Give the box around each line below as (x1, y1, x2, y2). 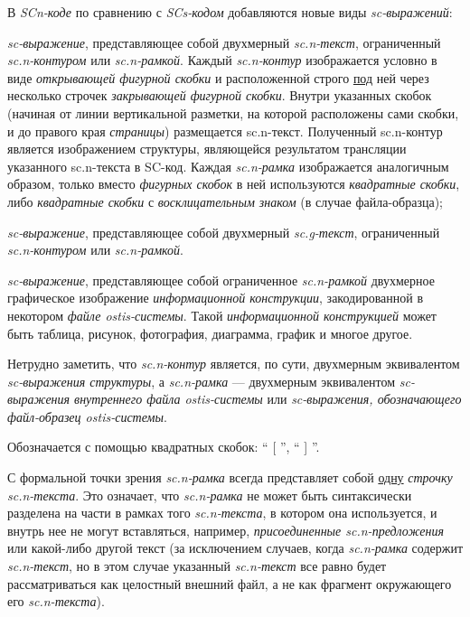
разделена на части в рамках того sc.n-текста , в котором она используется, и (7, 503, 437, 522)
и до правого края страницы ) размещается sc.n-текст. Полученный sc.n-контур (7, 121, 443, 140)
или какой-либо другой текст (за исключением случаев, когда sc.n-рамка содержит (7, 538, 464, 557)
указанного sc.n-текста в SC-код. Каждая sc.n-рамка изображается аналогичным (7, 156, 449, 175)
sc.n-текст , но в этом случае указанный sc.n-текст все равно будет (7, 556, 387, 575)
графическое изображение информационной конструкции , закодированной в (7, 288, 424, 307)
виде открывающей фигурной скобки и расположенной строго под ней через (7, 68, 429, 87)
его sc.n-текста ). (7, 592, 105, 611)
